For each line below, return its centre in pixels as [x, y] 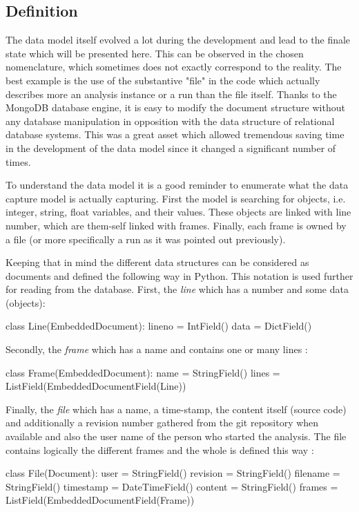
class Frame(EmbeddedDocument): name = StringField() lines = [143, 372]
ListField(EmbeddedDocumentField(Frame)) [100, 500]
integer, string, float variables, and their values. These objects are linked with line [178, 212]
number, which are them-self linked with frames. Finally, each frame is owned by [176, 225]
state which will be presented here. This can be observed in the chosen [155, 53]
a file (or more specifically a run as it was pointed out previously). [146, 239]
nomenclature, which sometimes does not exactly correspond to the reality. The [174, 67]
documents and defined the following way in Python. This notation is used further [179, 275]
